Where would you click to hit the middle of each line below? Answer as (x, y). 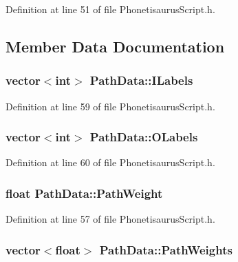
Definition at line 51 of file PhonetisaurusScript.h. (110, 9)
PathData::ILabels (141, 80)
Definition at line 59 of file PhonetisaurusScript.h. (110, 106)
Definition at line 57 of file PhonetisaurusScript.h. (110, 219)
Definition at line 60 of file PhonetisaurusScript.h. (110, 162)
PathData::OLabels (144, 137)
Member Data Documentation (115, 46)
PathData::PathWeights (166, 249)
